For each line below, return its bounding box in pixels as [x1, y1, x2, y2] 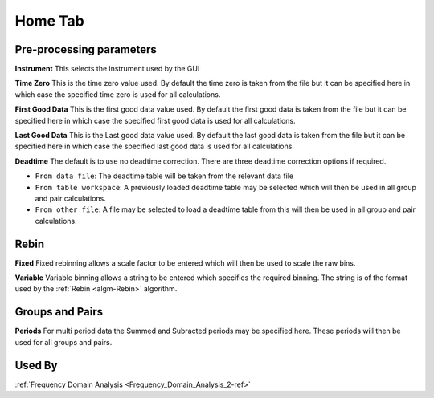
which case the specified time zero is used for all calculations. [14, 89, 221, 99]
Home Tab [14, 12, 84, 30]
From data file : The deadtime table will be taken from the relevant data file [35, 171, 294, 181]
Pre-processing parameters [14, 43, 157, 56]
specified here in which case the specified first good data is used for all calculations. [14, 116, 296, 125]
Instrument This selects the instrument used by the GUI [14, 64, 200, 74]
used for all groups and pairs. [14, 337, 113, 347]
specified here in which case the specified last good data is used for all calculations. [14, 141, 295, 152]
